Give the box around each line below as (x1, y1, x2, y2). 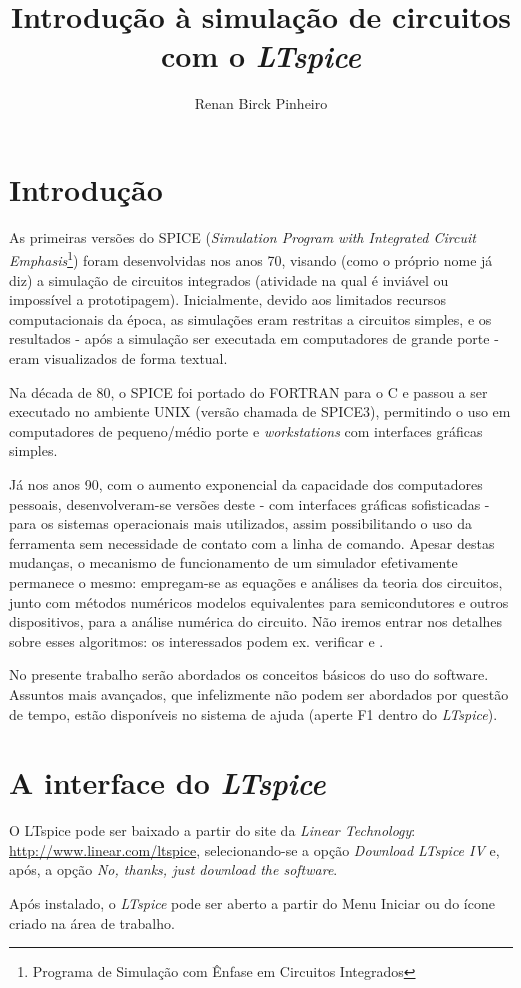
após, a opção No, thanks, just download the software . (9, 859, 338, 880)
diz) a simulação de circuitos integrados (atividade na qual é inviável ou (9, 269, 449, 290)
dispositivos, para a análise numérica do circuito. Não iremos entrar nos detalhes (9, 611, 503, 632)
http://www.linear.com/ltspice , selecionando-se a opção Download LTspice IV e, (9, 839, 500, 860)
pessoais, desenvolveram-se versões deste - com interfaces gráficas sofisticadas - (9, 493, 490, 514)
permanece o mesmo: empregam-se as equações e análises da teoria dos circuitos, (9, 572, 503, 592)
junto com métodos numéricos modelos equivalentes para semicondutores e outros (9, 591, 509, 612)
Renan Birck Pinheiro (194, 93, 328, 114)
